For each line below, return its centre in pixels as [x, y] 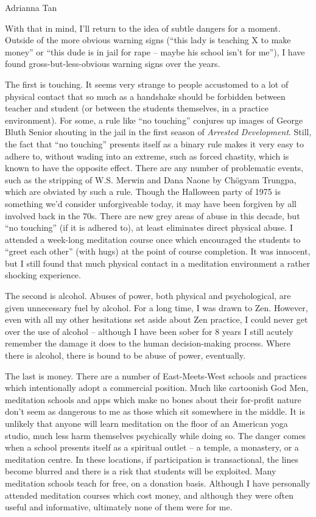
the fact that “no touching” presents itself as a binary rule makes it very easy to [154, 143]
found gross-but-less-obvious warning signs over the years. [113, 64]
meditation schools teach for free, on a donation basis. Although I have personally [158, 483]
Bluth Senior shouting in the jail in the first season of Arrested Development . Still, [158, 132]
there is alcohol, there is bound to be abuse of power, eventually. [125, 355]
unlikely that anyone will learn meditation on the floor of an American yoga [146, 423]
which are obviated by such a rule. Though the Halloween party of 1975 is [143, 192]
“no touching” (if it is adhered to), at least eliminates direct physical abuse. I [149, 227]
